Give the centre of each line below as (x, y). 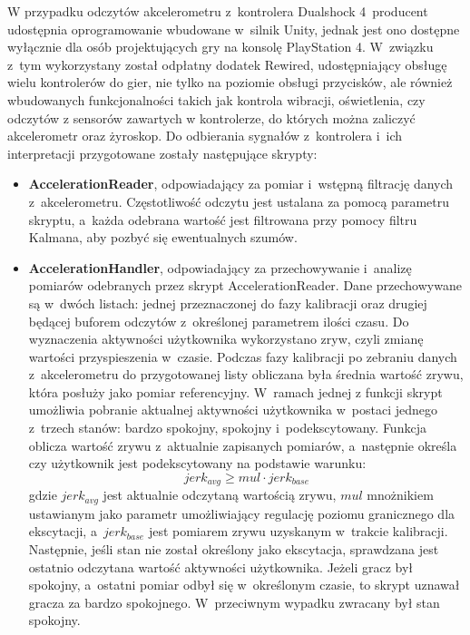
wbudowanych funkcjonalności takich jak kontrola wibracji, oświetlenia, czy (216, 99)
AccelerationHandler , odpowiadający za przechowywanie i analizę (220, 267)
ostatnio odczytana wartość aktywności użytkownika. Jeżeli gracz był (221, 567)
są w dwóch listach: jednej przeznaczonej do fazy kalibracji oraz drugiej (228, 303)
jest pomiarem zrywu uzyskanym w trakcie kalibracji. (298, 531)
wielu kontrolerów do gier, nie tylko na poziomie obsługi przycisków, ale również (230, 82)
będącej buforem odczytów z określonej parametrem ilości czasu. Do (219, 321)
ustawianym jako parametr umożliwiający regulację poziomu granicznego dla (242, 513)
